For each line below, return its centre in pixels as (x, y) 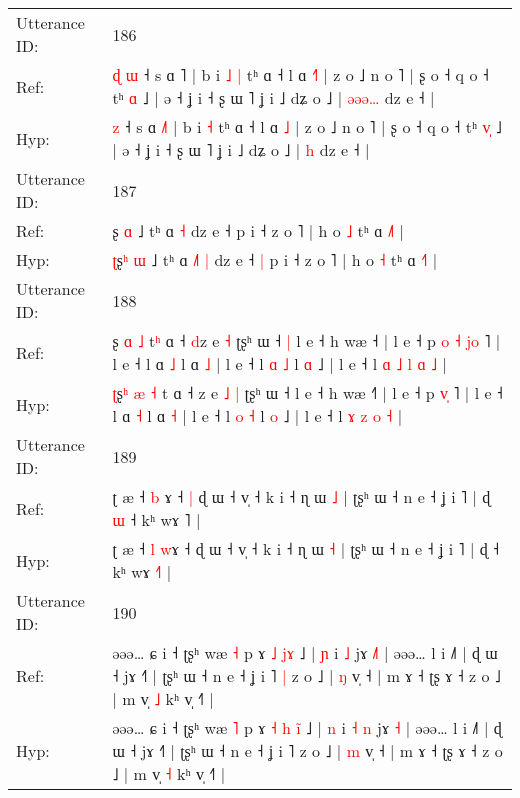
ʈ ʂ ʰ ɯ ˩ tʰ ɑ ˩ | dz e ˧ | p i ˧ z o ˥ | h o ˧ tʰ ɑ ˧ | (275, 259)
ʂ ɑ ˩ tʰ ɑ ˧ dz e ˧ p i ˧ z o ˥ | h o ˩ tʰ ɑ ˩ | (258, 230)
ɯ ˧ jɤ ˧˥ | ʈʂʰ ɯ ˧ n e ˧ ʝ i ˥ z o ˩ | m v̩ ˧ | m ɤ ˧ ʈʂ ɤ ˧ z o (307, 750)
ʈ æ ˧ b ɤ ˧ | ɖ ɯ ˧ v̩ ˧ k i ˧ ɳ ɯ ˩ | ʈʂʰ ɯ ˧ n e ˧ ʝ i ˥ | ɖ (301, 496)
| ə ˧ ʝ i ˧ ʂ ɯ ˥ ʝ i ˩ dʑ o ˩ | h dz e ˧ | (241, 149)
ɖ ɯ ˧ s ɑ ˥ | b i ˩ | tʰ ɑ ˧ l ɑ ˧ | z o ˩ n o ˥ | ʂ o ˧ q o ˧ (300, 74)
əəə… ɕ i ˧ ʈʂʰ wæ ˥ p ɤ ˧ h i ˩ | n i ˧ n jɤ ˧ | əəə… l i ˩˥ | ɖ (307, 727)
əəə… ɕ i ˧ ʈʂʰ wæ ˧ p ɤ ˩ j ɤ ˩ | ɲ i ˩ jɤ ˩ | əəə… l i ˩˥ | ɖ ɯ (305, 652)
